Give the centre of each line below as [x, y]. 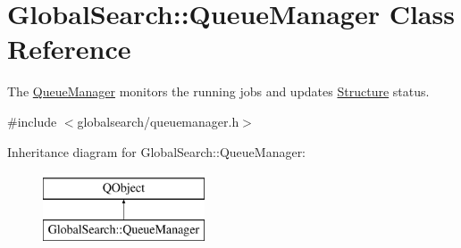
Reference [69, 49]
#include [32, 121]
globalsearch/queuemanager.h [158, 121]
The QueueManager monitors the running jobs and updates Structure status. [218, 91]
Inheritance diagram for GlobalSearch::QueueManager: [157, 151]
